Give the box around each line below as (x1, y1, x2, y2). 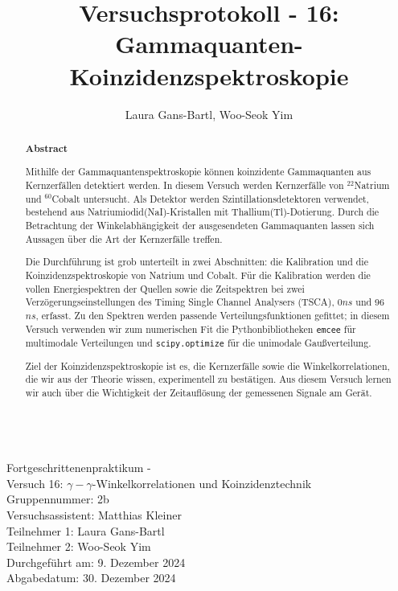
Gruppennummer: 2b (6, 490, 109, 507)
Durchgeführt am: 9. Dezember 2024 (6, 553, 186, 570)
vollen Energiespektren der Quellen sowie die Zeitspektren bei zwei (25, 281, 305, 295)
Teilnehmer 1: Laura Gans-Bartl (6, 522, 165, 539)
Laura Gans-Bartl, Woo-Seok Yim (125, 105, 293, 122)
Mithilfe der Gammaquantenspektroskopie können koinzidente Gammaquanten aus (25, 165, 371, 179)
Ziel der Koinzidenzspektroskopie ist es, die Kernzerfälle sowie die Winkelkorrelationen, (25, 359, 390, 372)
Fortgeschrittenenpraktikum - (6, 459, 151, 476)
